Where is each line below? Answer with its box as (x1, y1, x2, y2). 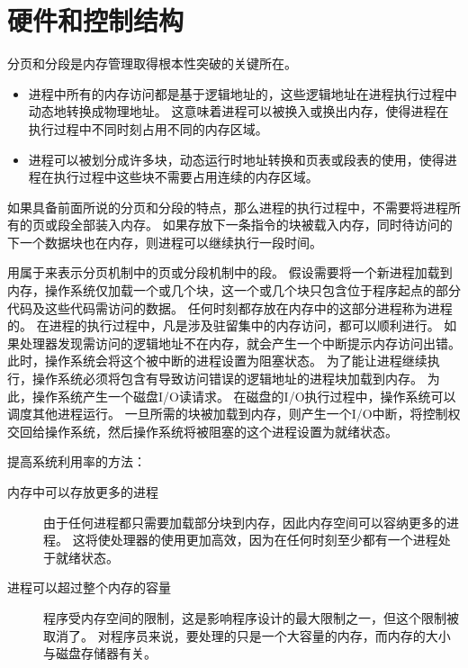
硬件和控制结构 (7, 2, 184, 39)
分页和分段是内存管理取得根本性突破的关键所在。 (7, 54, 297, 73)
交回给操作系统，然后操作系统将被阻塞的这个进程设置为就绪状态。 (7, 421, 398, 440)
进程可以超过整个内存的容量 (7, 578, 171, 597)
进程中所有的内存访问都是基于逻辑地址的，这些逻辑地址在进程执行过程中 (28, 84, 457, 103)
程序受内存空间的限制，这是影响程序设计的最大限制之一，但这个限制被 (43, 608, 459, 627)
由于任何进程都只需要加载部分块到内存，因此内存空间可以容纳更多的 (43, 512, 446, 531)
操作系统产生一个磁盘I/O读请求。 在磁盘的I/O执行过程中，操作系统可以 (31, 386, 456, 405)
